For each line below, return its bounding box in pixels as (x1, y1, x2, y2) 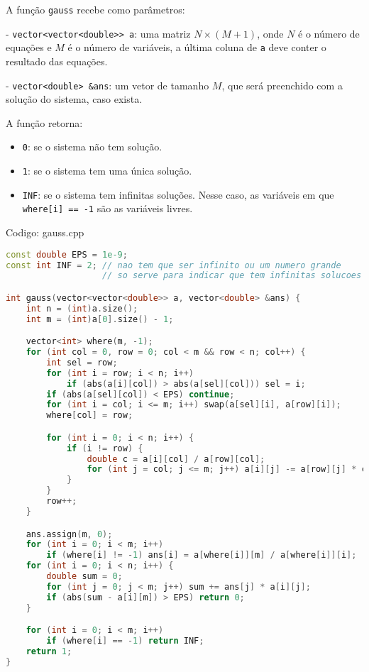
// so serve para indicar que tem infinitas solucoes (102, 270, 362, 281)
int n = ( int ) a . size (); (26, 303, 138, 314)
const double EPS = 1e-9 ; (6, 249, 128, 260)
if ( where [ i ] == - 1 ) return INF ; (46, 636, 204, 646)
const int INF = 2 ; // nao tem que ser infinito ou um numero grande (6, 260, 341, 270)
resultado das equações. (6, 53, 108, 68)
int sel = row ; (46, 357, 118, 368)
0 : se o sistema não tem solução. (22, 139, 163, 154)
